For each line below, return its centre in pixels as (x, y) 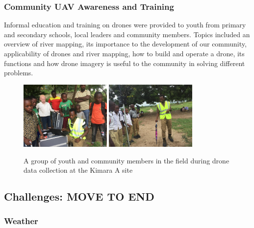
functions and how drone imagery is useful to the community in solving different (125, 63)
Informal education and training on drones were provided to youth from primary (125, 25)
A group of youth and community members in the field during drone (127, 160)
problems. (19, 73)
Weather (21, 220)
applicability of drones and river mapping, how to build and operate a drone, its (124, 53)
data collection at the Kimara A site (78, 170)
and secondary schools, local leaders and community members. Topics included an (127, 34)
